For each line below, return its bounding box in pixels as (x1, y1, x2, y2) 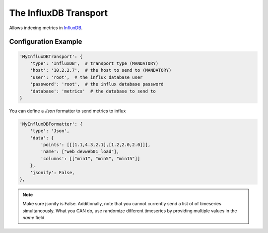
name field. (22, 215, 46, 221)
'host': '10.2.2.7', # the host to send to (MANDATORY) (30, 67, 172, 73)
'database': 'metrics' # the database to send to (30, 88, 156, 94)
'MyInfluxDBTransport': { (19, 53, 83, 59)
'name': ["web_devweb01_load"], (40, 149, 119, 154)
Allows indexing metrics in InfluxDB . (9, 25, 83, 31)
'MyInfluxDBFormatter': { (19, 121, 83, 127)
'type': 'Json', (30, 128, 69, 134)
